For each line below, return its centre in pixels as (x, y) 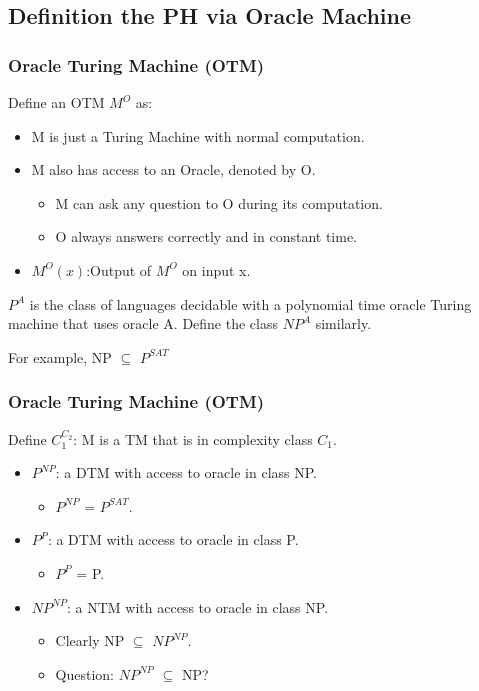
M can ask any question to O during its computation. (219, 202)
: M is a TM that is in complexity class (193, 438)
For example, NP (60, 356)
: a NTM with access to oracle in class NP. (198, 606)
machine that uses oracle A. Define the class (143, 323)
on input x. (216, 269)
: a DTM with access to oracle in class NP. (186, 472)
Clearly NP (90, 640)
